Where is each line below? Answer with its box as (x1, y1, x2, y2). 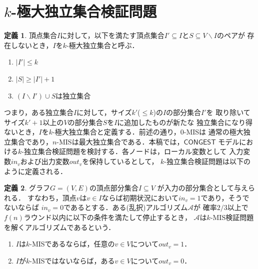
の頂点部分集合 (89, 182, 138, 193)
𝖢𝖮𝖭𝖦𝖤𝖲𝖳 (183, 138, 216, 146)
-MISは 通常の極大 (183, 126, 243, 137)
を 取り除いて (206, 107, 250, 117)
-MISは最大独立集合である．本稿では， (56, 136, 184, 146)
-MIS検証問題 (210, 212, 254, 222)
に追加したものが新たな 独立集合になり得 (117, 116, 252, 127)
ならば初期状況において (101, 192, 179, 202)
